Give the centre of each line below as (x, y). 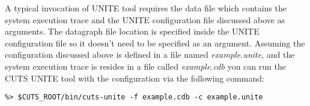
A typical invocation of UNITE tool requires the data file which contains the (146, 8)
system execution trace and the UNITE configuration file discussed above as (145, 19)
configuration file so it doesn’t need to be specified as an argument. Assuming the (155, 43)
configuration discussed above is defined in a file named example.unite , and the (150, 54)
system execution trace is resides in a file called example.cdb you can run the (145, 66)
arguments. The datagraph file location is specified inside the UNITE (132, 31)
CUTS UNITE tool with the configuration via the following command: (135, 78)
